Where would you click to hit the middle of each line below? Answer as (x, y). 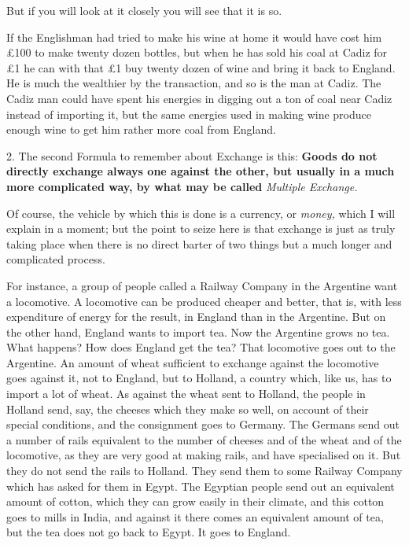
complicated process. (56, 259)
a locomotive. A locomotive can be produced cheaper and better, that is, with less (204, 301)
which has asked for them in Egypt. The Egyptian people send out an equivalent (201, 486)
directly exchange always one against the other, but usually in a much (201, 171)
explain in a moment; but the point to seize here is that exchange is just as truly (201, 228)
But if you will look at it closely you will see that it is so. (144, 10)
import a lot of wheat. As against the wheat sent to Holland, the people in (186, 394)
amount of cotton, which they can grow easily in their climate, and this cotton (195, 501)
